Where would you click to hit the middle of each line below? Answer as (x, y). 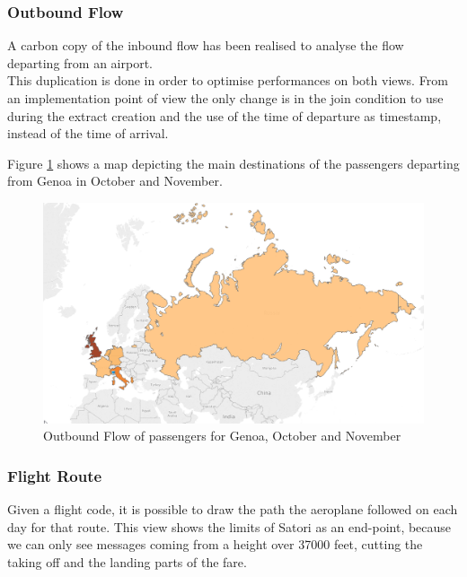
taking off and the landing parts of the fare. (127, 561)
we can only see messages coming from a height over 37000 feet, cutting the (215, 544)
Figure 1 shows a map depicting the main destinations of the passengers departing (233, 163)
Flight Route (55, 475)
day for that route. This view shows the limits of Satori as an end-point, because (229, 526)
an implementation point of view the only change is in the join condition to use (225, 98)
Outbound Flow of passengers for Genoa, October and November (222, 436)
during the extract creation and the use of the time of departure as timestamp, (225, 115)
